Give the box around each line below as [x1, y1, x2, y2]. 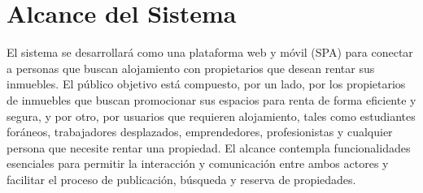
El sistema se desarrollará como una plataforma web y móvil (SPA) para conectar [7, 44, 413, 61]
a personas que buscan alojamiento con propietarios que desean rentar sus [7, 59, 375, 76]
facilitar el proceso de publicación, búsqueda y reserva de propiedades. [7, 170, 356, 187]
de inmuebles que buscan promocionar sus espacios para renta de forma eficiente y [7, 91, 416, 108]
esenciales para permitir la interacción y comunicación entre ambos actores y [7, 155, 389, 172]
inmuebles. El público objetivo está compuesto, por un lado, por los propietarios [7, 75, 406, 92]
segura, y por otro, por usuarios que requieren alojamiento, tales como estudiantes [7, 107, 416, 124]
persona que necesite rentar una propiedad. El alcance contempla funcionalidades [7, 139, 411, 156]
